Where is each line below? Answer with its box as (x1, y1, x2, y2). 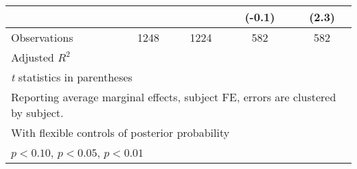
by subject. (11, 105, 64, 120)
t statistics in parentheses (11, 69, 133, 85)
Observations (11, 29, 73, 45)
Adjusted (11, 49, 54, 65)
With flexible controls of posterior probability (11, 125, 230, 140)
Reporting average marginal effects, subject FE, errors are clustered (11, 89, 336, 105)
